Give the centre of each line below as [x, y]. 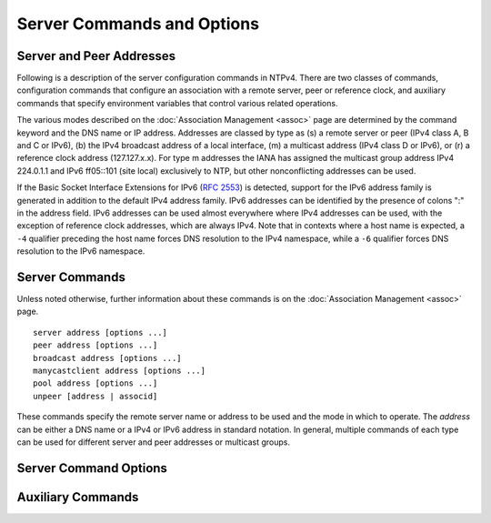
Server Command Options [92, 468]
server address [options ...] [100, 332]
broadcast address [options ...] [107, 358]
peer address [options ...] [95, 345]
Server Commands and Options [138, 24]
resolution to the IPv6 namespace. [81, 251]
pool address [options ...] [95, 383]
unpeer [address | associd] [95, 396]
